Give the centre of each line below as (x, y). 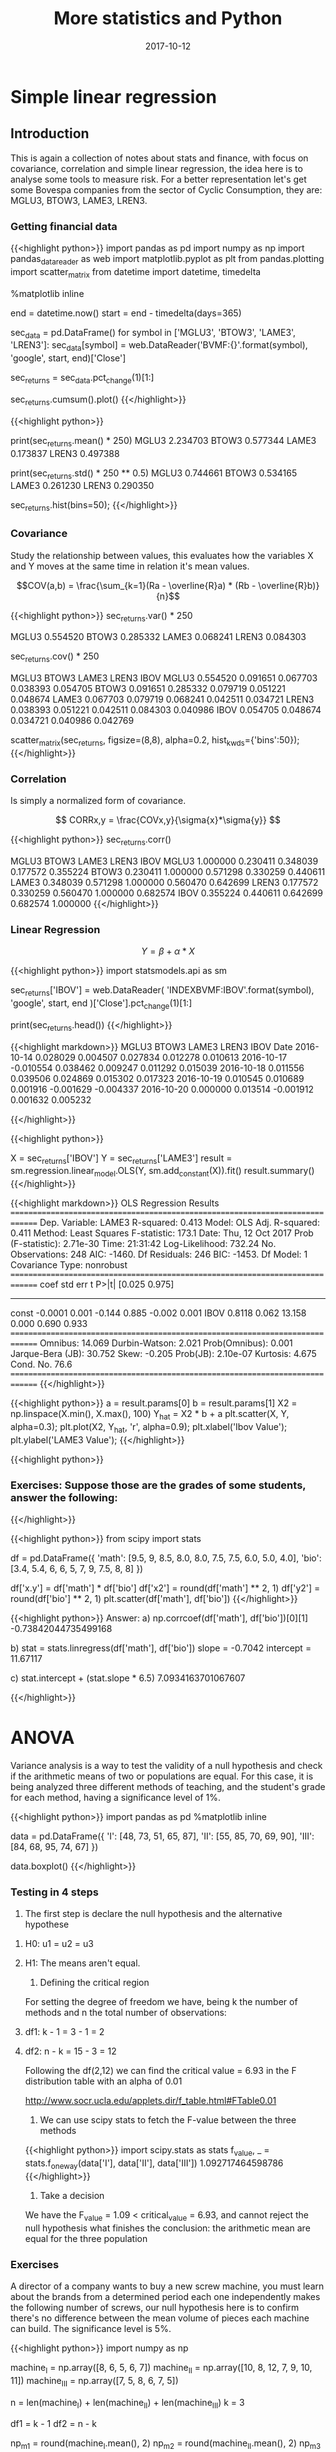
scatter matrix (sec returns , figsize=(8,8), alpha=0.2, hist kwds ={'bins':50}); (155, 741)
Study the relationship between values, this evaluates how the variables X (162, 555)
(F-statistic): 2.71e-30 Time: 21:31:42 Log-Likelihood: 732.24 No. (143, 1244)
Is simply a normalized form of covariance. (98, 801)
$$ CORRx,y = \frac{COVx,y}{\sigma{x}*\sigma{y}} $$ (168, 820)
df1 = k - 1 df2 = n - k (53, 2424)
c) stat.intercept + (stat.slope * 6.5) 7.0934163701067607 (128, 1678)
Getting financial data (64, 226)
